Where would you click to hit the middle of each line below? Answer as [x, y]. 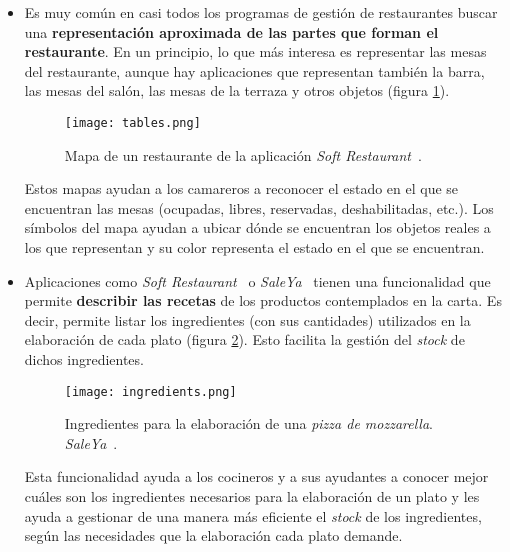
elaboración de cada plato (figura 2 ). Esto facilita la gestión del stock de [244, 339]
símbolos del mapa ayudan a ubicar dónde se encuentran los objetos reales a [257, 227]
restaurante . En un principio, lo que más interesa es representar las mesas [255, 51]
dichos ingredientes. [84, 358]
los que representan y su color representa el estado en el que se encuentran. [254, 247]
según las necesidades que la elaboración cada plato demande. [213, 535]
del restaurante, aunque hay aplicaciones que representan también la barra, [254, 70]
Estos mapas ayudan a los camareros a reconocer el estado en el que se [241, 188]
